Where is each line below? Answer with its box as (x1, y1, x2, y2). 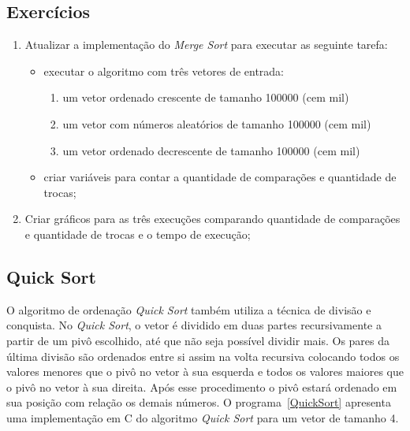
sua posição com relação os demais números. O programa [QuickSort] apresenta (6, 394, 391, 411)
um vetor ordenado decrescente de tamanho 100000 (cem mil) (62, 142, 360, 158)
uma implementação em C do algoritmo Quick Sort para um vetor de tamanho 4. (6, 409, 399, 425)
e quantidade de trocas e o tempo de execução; (24, 225, 251, 242)
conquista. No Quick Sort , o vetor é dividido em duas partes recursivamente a (6, 317, 382, 333)
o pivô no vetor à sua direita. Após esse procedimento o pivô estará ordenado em (6, 378, 397, 395)
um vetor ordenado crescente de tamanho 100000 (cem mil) (62, 89, 349, 106)
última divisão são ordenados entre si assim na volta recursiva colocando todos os (6, 347, 400, 364)
